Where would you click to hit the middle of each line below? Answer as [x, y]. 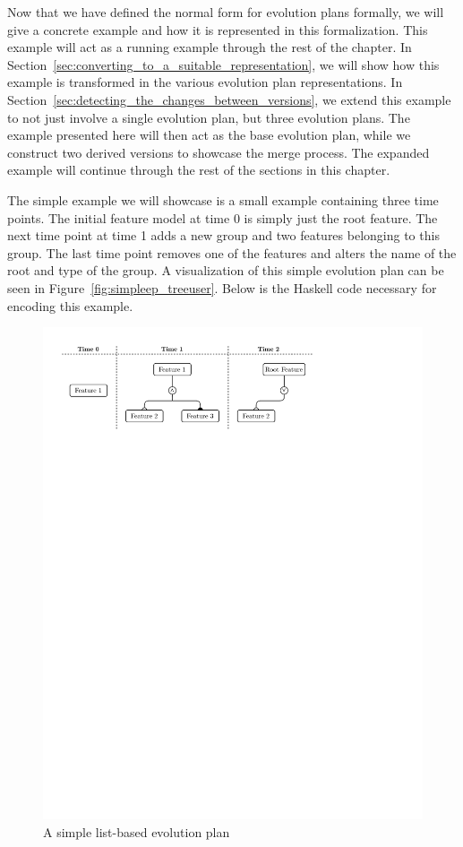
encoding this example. [70, 305]
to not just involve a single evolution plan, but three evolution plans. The [209, 117]
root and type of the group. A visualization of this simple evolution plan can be [226, 270]
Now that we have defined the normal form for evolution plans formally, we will [226, 12]
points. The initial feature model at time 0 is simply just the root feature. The [223, 217]
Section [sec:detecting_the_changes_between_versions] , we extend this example [229, 99]
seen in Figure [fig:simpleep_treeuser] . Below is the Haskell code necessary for [222, 287]
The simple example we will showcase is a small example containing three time [223, 199]
